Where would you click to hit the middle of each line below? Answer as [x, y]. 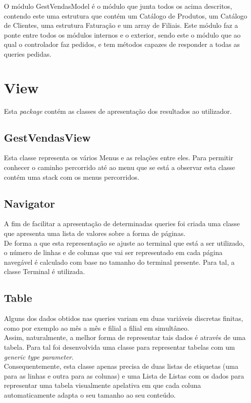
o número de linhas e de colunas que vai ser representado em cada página [113, 252]
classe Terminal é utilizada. [45, 271]
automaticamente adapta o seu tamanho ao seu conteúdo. [90, 394]
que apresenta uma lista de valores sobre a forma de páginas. [95, 233]
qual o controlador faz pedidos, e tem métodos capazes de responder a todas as [122, 44]
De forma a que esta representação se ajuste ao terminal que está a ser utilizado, [124, 243]
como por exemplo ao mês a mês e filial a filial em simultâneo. [97, 328]
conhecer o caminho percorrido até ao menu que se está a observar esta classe [120, 167]
